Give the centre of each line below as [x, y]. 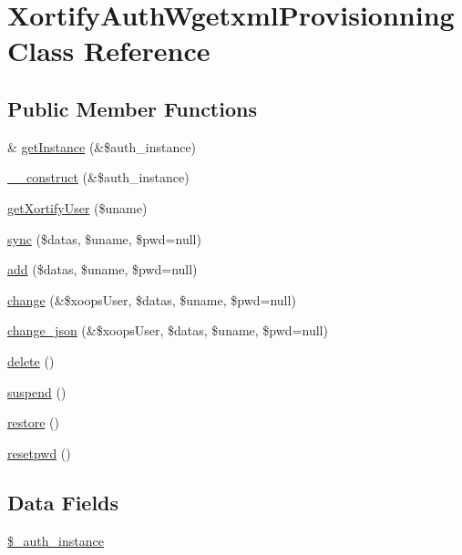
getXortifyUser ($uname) [77, 207]
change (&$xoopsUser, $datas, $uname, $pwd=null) [152, 299]
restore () [33, 422]
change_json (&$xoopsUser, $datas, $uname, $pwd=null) [168, 330]
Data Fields [63, 502]
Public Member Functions [132, 108]
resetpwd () [39, 452]
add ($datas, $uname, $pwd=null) [103, 269]
